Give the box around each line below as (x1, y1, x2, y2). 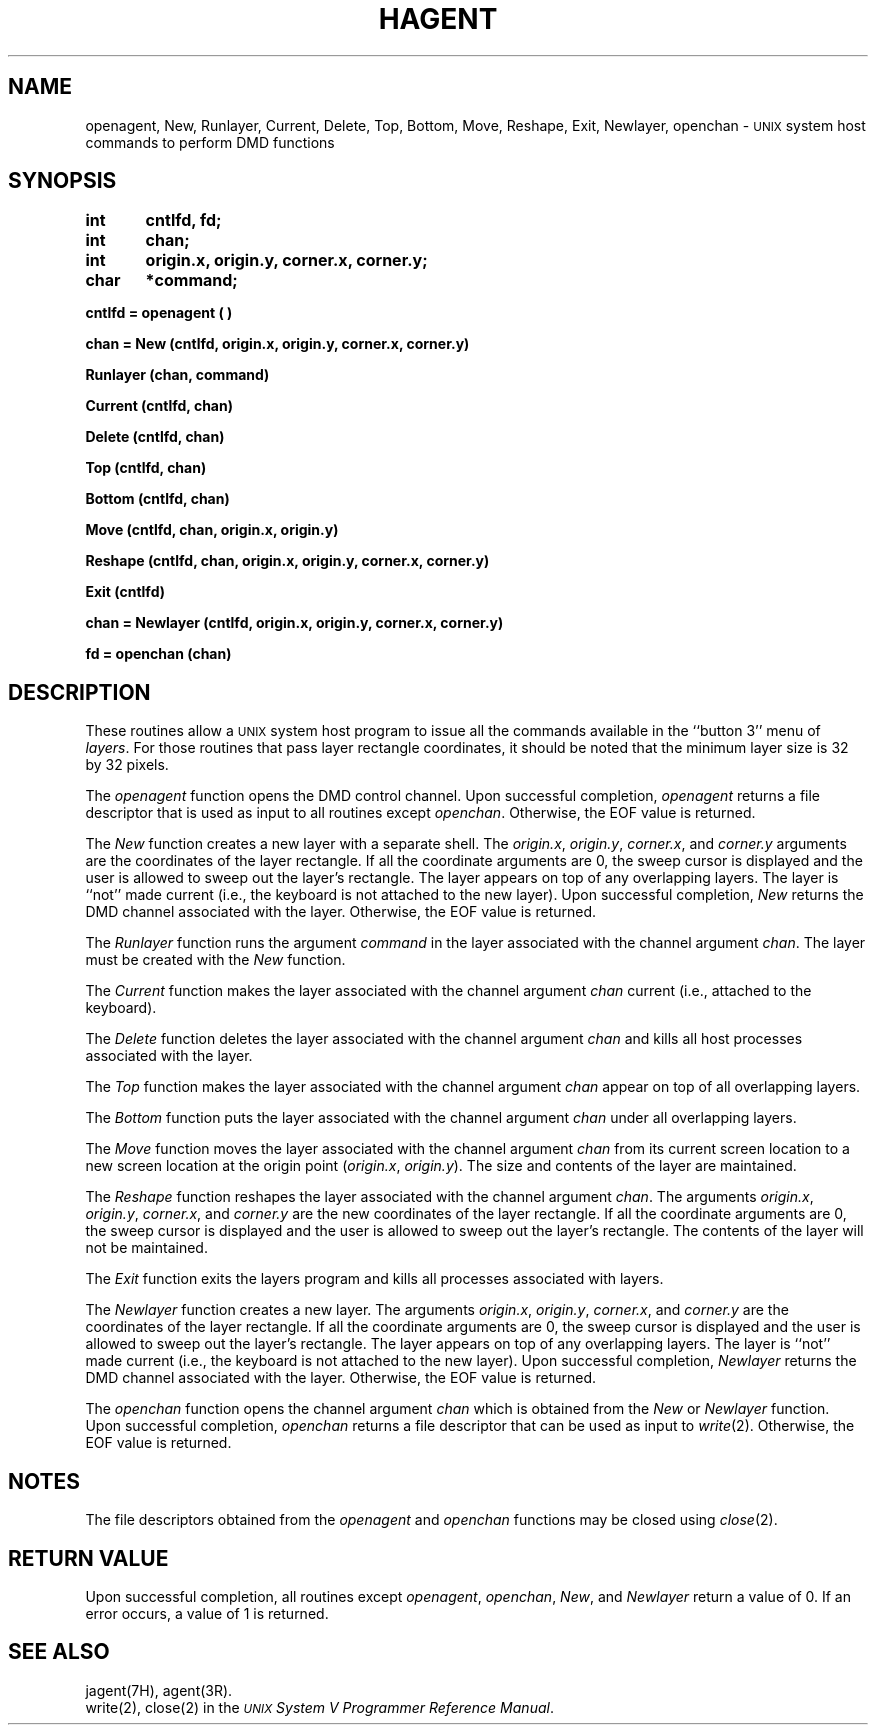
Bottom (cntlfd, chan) (85, 490, 230, 508)
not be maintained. (85, 1239, 208, 1257)
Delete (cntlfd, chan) (85, 428, 225, 446)
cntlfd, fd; (145, 210, 222, 231)
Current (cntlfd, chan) (85, 397, 233, 415)
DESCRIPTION (8, 679, 151, 705)
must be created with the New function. (85, 951, 346, 969)
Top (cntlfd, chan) (85, 459, 207, 477)
